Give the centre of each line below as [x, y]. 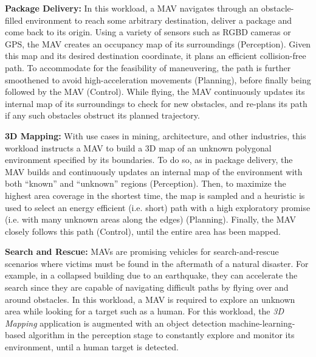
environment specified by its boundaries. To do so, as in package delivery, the [149, 160]
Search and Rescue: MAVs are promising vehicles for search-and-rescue [142, 251]
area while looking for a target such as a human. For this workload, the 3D [144, 311]
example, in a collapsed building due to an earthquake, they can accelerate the [151, 275]
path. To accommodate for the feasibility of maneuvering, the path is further [148, 67]
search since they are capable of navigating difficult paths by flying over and [147, 287]
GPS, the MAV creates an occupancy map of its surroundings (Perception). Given [158, 43]
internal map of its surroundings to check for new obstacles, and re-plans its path [156, 103]
